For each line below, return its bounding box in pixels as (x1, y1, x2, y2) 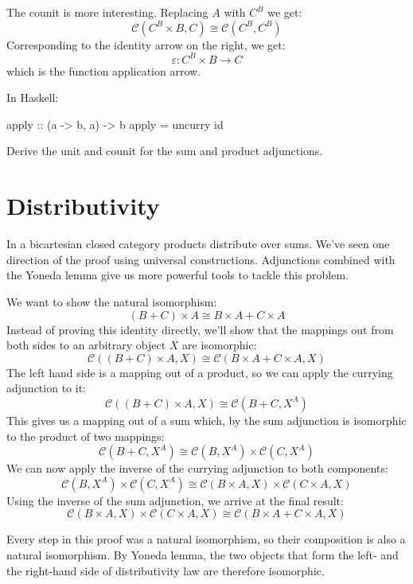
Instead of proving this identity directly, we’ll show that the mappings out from (6, 321, 394, 337)
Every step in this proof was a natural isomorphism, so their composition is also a (6, 531, 406, 547)
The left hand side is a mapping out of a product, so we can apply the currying (6, 364, 393, 380)
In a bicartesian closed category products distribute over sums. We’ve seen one (6, 236, 390, 252)
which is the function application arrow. (6, 62, 201, 79)
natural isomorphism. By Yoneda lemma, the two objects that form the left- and (6, 546, 399, 563)
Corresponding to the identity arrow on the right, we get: (6, 36, 286, 53)
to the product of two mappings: (6, 427, 165, 444)
